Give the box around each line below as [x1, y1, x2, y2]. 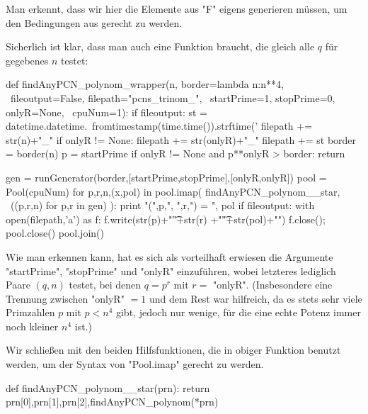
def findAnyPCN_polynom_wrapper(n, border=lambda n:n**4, [6, 77, 284, 91]
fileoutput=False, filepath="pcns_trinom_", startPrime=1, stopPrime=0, [10, 90, 335, 105]
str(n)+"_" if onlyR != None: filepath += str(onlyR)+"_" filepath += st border [6, 132, 357, 147]
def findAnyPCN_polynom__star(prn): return [6, 380, 210, 395]
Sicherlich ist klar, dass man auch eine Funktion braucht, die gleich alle [6, 39, 315, 54]
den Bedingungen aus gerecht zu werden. [6, 15, 183, 30]
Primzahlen [6, 305, 55, 320]
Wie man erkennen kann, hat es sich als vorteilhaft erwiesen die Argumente [6, 249, 333, 264]
